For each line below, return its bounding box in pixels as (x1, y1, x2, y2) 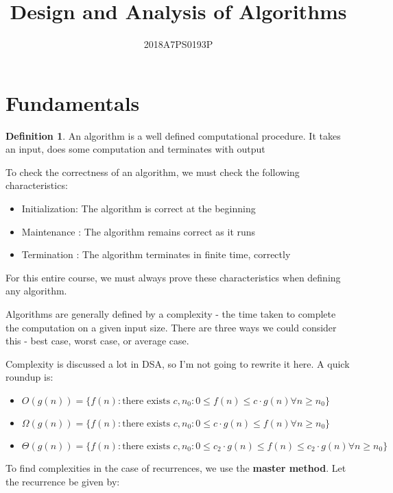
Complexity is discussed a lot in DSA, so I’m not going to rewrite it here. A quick (5, 356, 350, 370)
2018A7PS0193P (143, 37, 213, 51)
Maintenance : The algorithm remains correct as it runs (21, 224, 256, 238)
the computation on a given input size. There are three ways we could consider (5, 320, 337, 334)
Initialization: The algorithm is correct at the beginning (21, 201, 256, 216)
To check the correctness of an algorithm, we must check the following (5, 164, 300, 179)
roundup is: (5, 370, 53, 384)
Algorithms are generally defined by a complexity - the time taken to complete (5, 307, 336, 320)
